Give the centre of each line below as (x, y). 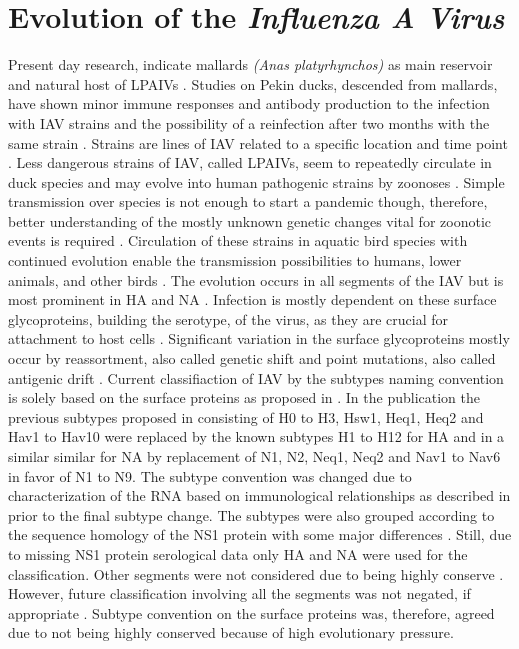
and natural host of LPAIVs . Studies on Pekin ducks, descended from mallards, (253, 83)
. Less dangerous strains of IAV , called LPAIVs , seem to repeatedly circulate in (250, 162)
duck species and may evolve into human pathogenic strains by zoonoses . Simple (256, 181)
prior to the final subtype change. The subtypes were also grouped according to (251, 514)
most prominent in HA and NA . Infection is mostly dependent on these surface (252, 299)
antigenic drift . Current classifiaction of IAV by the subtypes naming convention (256, 377)
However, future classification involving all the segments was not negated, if (239, 593)
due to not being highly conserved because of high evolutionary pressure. (231, 632)
